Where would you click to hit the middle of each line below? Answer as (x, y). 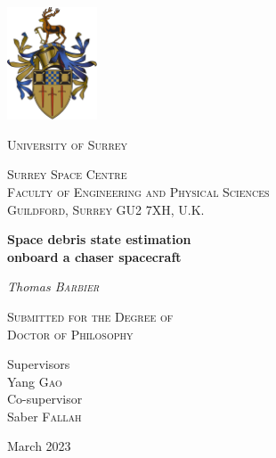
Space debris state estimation (99, 239)
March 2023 (39, 446)
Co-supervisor (45, 399)
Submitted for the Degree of (90, 316)
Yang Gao (35, 381)
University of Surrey (68, 144)
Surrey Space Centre (67, 174)
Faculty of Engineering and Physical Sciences (138, 191)
